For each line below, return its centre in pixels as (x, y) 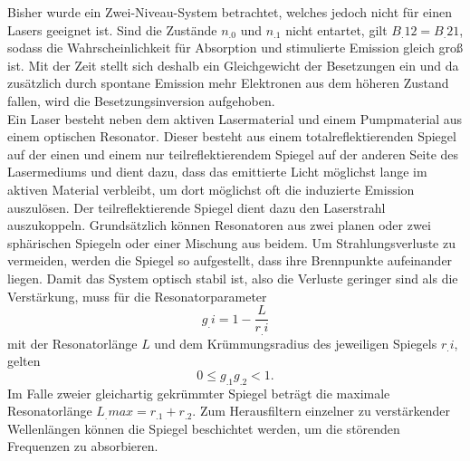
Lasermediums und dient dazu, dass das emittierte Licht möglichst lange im (217, 172)
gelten (24, 361)
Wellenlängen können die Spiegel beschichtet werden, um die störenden (204, 428)
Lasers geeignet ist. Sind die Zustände (112, 29)
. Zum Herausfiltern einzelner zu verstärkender (321, 411)
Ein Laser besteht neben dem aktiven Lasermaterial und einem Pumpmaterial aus (235, 118)
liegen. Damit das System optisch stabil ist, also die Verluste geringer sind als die (233, 278)
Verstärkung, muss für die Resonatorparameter (137, 296)
